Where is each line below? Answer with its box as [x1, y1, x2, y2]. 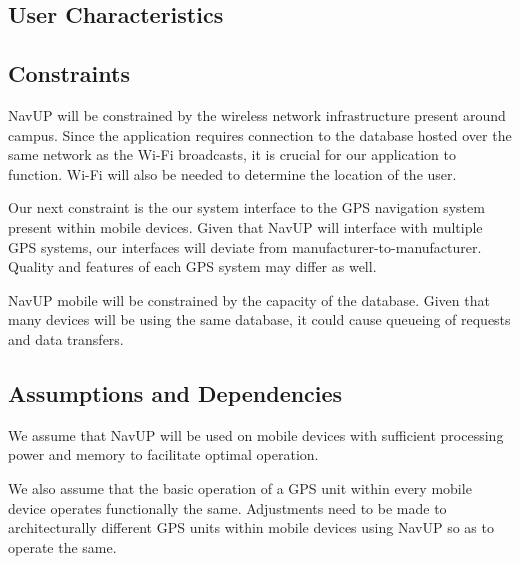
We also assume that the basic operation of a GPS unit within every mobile [8, 477, 472, 498]
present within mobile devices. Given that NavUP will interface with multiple [8, 216, 483, 237]
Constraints [8, 58, 130, 89]
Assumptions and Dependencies [8, 377, 343, 408]
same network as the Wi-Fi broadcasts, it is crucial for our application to [8, 144, 456, 165]
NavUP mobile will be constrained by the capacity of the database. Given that [8, 289, 490, 310]
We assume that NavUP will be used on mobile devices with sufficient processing [8, 424, 504, 445]
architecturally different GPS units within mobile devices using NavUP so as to [8, 517, 494, 538]
